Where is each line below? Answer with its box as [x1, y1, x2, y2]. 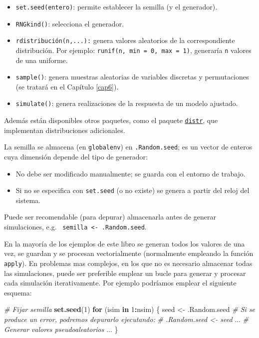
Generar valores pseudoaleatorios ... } [4, 323, 118, 334]
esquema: [4, 287, 32, 297]
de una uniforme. [15, 54, 68, 65]
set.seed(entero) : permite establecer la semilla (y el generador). [15, 1, 218, 11]
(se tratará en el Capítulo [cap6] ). [15, 81, 119, 91]
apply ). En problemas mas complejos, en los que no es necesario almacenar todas [4, 257, 253, 268]
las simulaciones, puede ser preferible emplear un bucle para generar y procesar [4, 267, 246, 278]
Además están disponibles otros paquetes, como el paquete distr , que [4, 115, 218, 125]
